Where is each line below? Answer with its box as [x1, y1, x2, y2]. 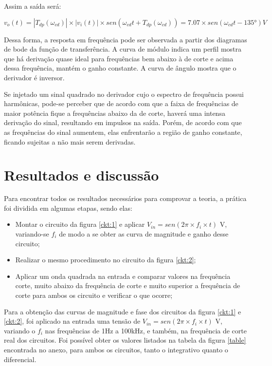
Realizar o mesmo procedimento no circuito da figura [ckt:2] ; [15, 255, 196, 265]
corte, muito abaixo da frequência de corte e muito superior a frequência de [15, 280, 240, 291]
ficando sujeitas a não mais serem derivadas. [4, 136, 136, 146]
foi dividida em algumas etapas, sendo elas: [4, 202, 132, 213]
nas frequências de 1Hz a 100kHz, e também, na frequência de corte [45, 325, 247, 335]
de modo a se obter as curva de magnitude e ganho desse [59, 229, 229, 239]
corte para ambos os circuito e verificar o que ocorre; [15, 290, 173, 300]
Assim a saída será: [4, 1, 61, 11]
